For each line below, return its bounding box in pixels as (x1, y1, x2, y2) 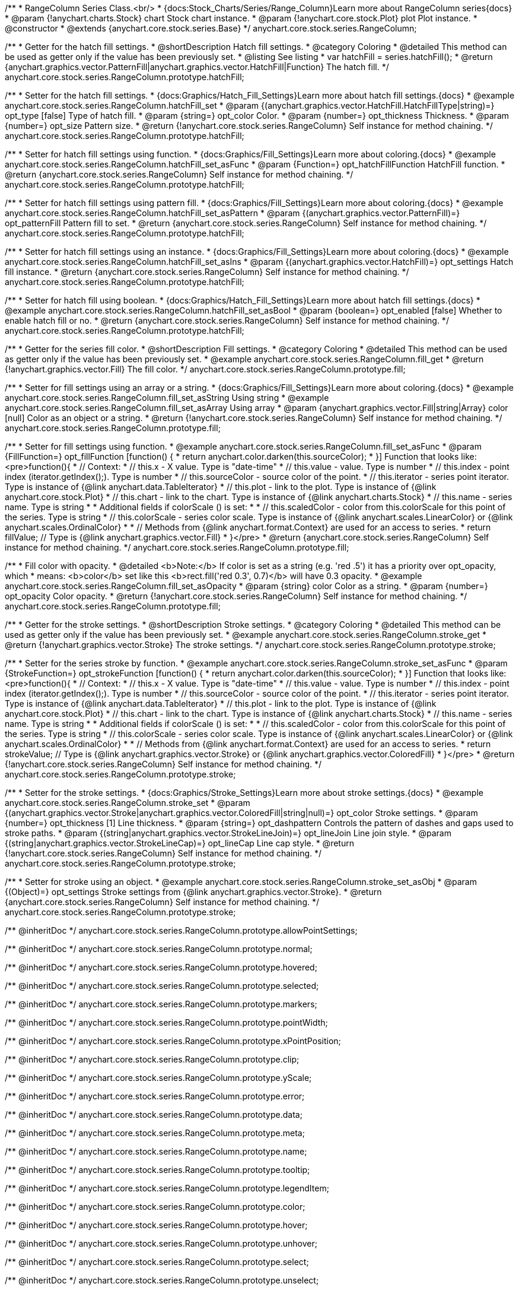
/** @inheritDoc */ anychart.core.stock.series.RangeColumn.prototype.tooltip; (5, 1165, 310, 1175)
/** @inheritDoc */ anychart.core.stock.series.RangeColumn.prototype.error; (5, 1091, 305, 1101)
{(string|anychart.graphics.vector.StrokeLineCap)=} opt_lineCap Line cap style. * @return (5, 838, 354, 848)
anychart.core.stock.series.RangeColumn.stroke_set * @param (5, 798, 250, 808)
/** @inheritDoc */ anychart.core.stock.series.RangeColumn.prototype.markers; (5, 999, 317, 1009)
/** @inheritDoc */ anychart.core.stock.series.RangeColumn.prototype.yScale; (5, 1073, 312, 1083)
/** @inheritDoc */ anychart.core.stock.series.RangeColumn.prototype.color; (5, 1202, 305, 1212)
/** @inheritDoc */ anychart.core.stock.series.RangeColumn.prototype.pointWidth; (5, 1017, 328, 1027)
